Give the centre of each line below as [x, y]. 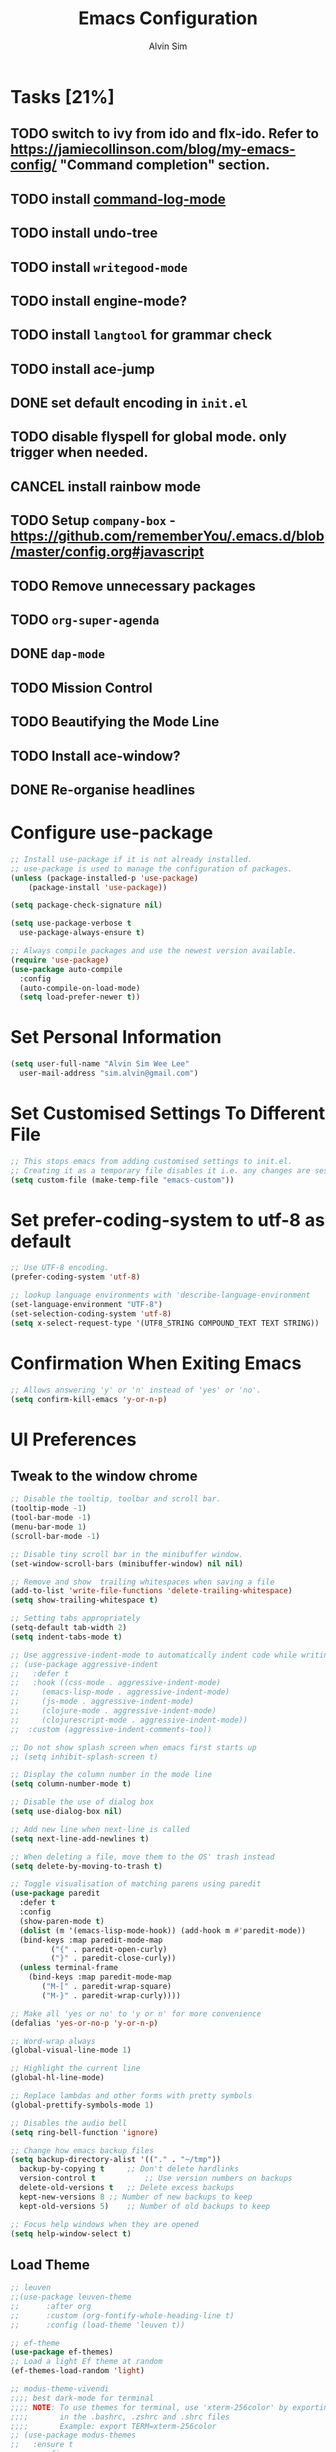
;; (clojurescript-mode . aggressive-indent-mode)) [129, 1720]
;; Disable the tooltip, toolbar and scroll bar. [116, 1499]
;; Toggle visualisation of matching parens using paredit [136, 1884]
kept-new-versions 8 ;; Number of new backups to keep [136, 2197]
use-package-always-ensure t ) [82, 933]
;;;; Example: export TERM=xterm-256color [113, 2426]
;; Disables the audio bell [69, 2123]
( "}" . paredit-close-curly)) [113, 1958]
